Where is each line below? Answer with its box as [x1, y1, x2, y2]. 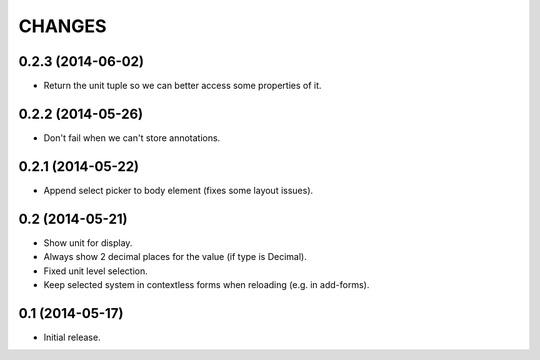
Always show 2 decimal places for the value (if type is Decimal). [43, 251, 307, 263]
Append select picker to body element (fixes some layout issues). [43, 184, 314, 196]
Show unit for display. [43, 236, 133, 249]
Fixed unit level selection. [43, 265, 149, 277]
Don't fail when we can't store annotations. [43, 131, 221, 144]
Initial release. [43, 331, 101, 343]
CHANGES [18, 15, 107, 37]
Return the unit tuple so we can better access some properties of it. [43, 80, 322, 92]
